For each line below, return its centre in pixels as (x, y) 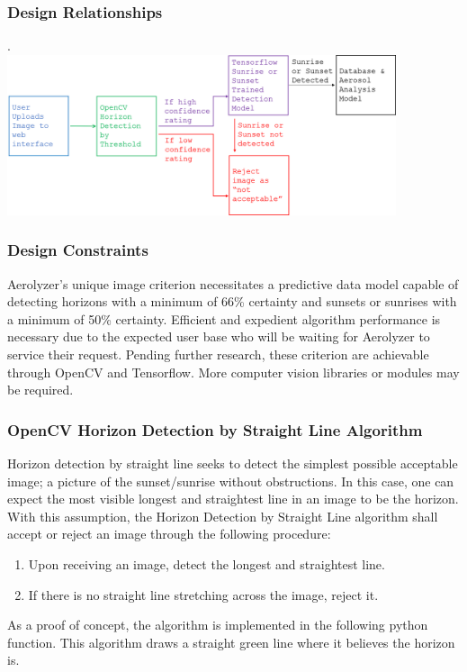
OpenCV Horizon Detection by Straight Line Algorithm (215, 429)
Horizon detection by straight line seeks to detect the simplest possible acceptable (233, 463)
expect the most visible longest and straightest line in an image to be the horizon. (233, 499)
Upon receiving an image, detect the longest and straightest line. (207, 564)
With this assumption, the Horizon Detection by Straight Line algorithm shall (223, 516)
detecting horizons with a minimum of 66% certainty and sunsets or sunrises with (232, 301)
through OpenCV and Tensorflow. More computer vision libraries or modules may (233, 372)
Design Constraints (78, 250)
